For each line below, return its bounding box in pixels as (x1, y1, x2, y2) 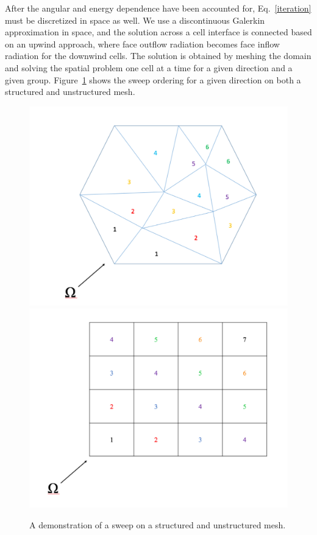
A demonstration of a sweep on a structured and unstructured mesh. (29, 518, 286, 531)
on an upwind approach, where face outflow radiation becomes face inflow (5, 37, 280, 50)
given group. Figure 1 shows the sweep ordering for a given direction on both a (5, 73, 301, 86)
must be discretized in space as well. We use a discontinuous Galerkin (5, 13, 265, 26)
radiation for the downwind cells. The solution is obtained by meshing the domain (5, 49, 312, 62)
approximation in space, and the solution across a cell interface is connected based (5, 26, 312, 38)
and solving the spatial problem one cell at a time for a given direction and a (5, 61, 293, 74)
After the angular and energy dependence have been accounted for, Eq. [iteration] (5, 2, 312, 14)
